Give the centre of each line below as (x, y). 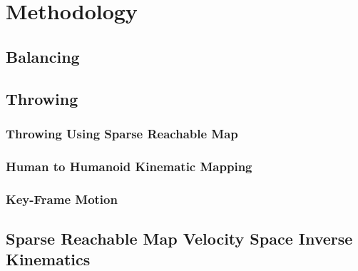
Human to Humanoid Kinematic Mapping (129, 166)
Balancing (43, 56)
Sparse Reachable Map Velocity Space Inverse (179, 238)
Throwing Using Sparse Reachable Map (122, 133)
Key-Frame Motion (62, 199)
